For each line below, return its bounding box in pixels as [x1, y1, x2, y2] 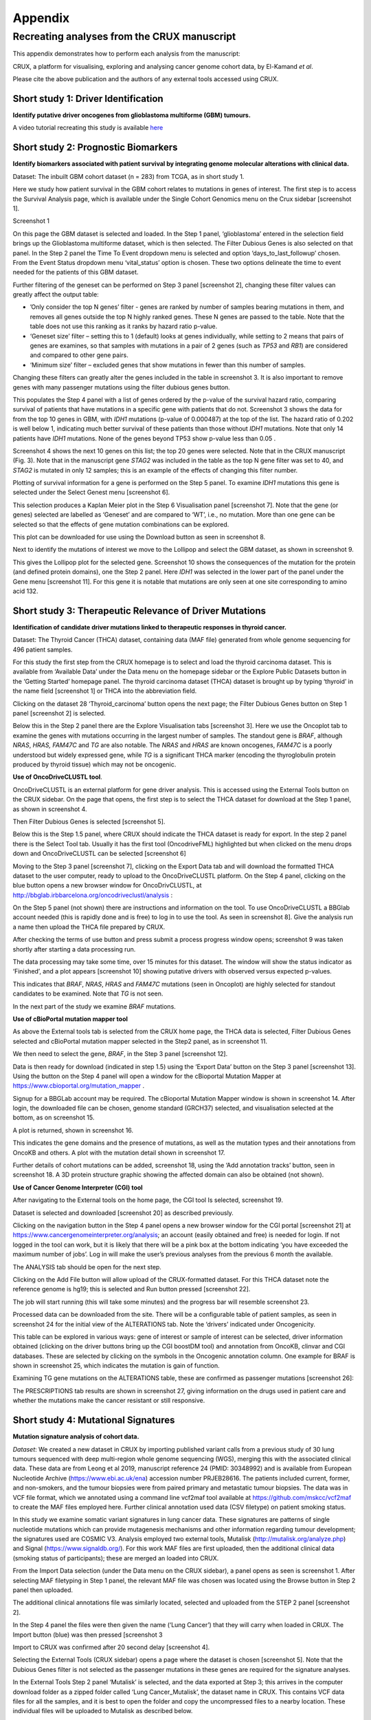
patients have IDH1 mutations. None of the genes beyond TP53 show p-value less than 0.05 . [12, 434, 276, 442]
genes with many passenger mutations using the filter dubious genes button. [12, 383, 230, 391]
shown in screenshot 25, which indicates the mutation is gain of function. [12, 1362, 220, 1370]
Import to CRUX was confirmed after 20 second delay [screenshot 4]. [12, 1643, 210, 1651]
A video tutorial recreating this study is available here [12, 124, 164, 132]
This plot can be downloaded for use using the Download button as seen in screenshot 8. [12, 533, 266, 541]
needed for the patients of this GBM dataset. [12, 268, 139, 277]
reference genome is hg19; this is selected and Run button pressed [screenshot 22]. [12, 1285, 251, 1293]
